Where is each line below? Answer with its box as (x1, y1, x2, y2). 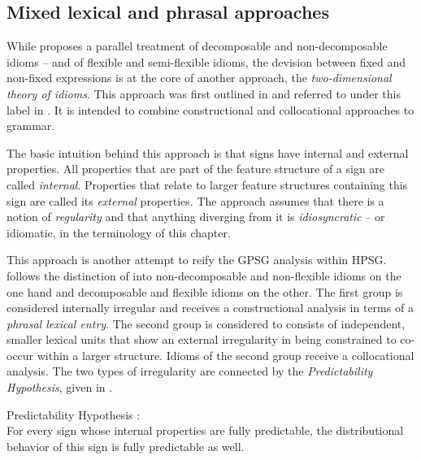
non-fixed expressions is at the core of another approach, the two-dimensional (7, 69, 392, 86)
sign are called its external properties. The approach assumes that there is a (7, 192, 384, 209)
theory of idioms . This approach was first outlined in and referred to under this (7, 85, 401, 102)
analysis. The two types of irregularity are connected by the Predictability (7, 362, 373, 380)
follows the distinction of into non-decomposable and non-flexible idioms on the (7, 267, 401, 284)
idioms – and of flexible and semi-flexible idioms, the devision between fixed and (7, 53, 406, 70)
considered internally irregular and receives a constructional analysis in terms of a (7, 299, 414, 316)
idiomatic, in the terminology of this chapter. (7, 223, 231, 241)
